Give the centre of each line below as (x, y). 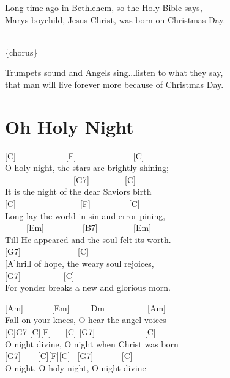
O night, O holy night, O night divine (76, 367)
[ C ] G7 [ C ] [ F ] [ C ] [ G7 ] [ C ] (80, 332)
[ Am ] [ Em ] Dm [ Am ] (85, 307)
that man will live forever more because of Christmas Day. (114, 84)
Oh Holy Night (69, 126)
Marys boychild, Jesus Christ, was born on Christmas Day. (115, 19)
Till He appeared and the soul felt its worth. (88, 239)
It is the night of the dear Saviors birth (78, 191)
